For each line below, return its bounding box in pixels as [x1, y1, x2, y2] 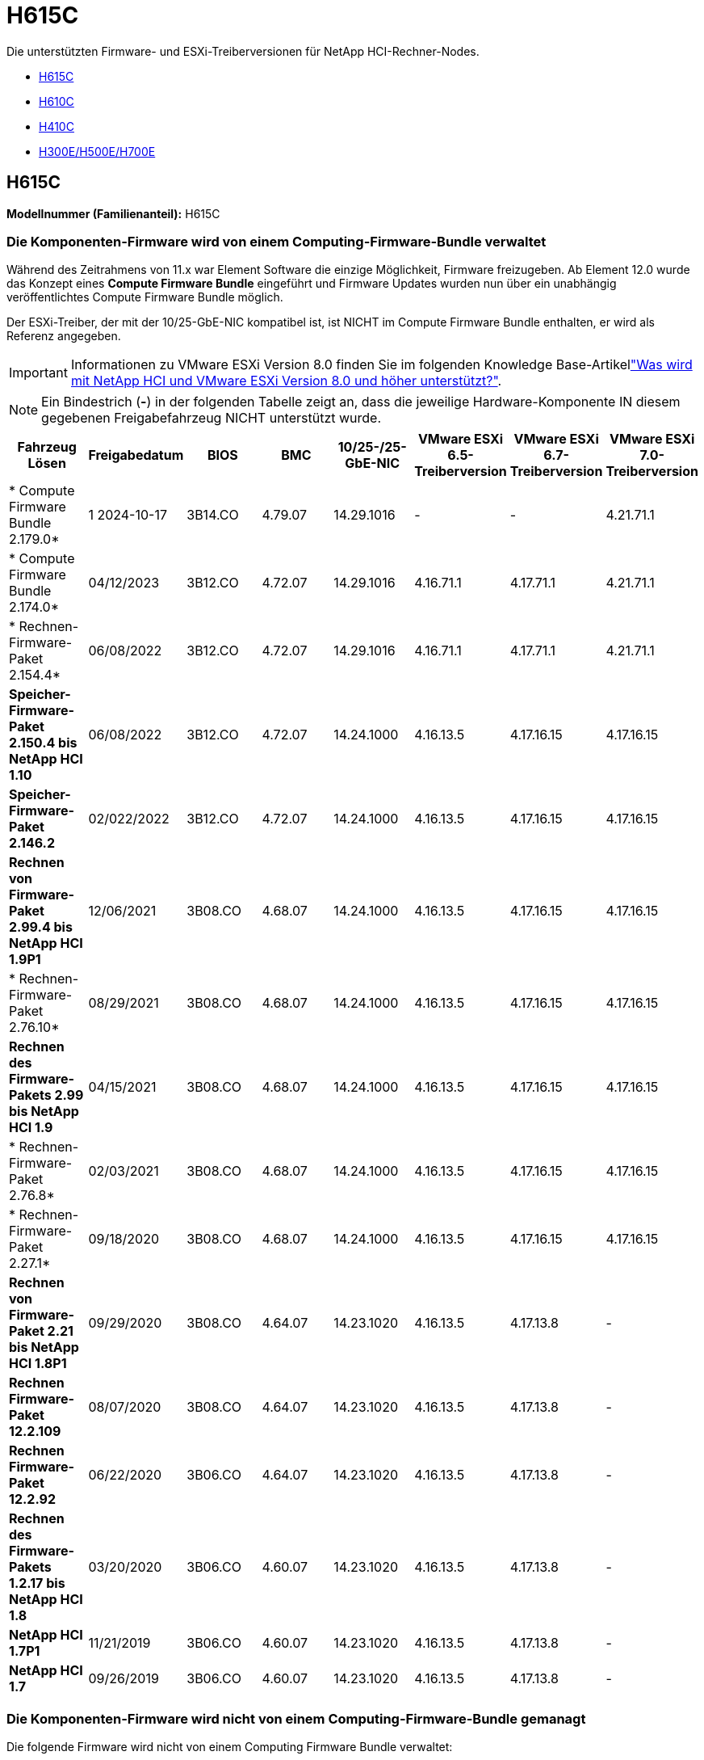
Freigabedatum [88, 447, 184, 464]
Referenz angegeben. [6, 329, 121, 343]
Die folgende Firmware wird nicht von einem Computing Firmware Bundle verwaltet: [6, 1740, 453, 1754]
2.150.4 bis [9, 735, 78, 752]
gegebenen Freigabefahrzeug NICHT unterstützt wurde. [41, 410, 381, 427]
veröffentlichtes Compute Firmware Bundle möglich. [6, 290, 283, 305]
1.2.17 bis [9, 1575, 65, 1592]
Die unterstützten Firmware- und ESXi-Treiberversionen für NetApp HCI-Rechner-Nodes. [6, 44, 480, 58]
